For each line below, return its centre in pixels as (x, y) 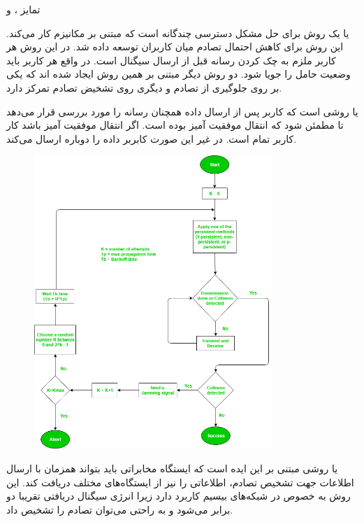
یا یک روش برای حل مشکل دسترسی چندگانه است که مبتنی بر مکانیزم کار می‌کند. (178, 33)
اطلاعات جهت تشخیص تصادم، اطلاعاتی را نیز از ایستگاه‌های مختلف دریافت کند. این (180, 482)
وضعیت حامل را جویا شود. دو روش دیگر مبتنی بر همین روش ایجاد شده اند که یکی (179, 74)
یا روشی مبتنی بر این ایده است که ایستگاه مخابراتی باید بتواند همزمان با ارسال (172, 468)
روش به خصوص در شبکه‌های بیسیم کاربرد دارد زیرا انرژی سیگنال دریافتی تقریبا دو (179, 496)
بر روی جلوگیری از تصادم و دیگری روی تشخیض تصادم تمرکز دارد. (144, 87)
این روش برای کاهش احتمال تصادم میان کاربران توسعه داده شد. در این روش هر (175, 47)
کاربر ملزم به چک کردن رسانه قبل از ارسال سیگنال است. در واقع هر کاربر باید (171, 60)
